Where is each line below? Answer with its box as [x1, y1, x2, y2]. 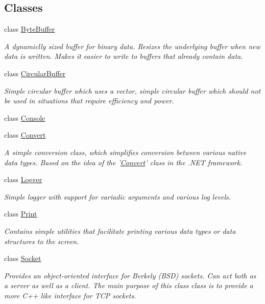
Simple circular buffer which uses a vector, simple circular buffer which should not [4, 85, 261, 96]
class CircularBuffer [4, 68, 66, 78]
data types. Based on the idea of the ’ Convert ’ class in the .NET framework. [4, 157, 243, 167]
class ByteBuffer [4, 24, 55, 34]
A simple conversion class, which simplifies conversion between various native [4, 146, 247, 157]
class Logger [4, 174, 42, 185]
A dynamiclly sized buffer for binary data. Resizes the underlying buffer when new [4, 40, 260, 51]
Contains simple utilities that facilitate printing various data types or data [4, 225, 236, 236]
